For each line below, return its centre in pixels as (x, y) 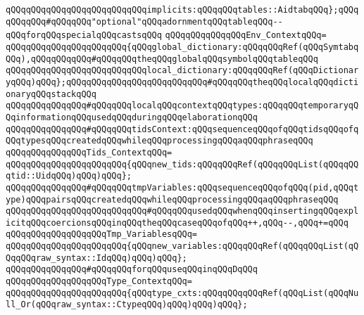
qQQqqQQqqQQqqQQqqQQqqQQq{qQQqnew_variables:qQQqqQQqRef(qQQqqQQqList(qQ (182, 246)
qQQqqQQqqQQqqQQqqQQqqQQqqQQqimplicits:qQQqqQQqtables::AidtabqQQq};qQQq (182, 10)
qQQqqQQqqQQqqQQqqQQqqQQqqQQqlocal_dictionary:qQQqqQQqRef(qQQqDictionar (182, 71)
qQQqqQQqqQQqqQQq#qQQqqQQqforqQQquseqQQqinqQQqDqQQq (132, 270)
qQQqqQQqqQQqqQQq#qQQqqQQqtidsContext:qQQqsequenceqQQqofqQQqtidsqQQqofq (182, 129)
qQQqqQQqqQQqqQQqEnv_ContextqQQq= (246, 36)
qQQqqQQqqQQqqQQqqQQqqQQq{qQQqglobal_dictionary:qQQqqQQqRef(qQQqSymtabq (182, 47)
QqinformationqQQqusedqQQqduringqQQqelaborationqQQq (132, 117)
